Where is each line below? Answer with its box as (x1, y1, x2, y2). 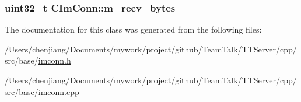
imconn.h (38, 54, 71, 66)
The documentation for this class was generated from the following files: (5, 23, 262, 36)
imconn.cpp (38, 85, 79, 97)
